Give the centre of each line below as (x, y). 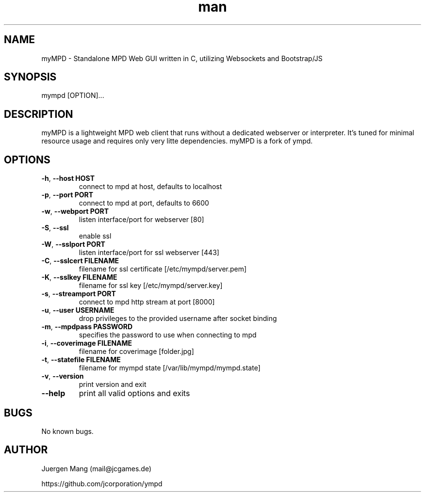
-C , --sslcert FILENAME (80, 261)
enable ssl (95, 236)
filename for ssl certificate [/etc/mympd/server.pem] (163, 269)
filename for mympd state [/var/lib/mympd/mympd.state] (170, 368)
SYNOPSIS (30, 77)
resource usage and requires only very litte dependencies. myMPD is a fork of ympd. (177, 141)
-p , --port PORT (67, 195)
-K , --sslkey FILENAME (79, 277)
